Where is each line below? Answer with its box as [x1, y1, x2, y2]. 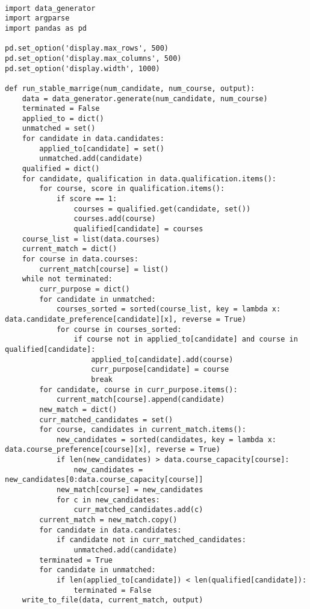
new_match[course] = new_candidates [56, 486, 203, 495]
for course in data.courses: [22, 255, 138, 263]
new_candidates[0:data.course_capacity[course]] [5, 475, 203, 484]
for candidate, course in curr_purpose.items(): [39, 385, 238, 394]
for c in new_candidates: [56, 495, 160, 504]
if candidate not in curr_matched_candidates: [56, 536, 246, 545]
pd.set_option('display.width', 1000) [5, 64, 160, 73]
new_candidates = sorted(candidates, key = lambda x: [56, 435, 277, 444]
